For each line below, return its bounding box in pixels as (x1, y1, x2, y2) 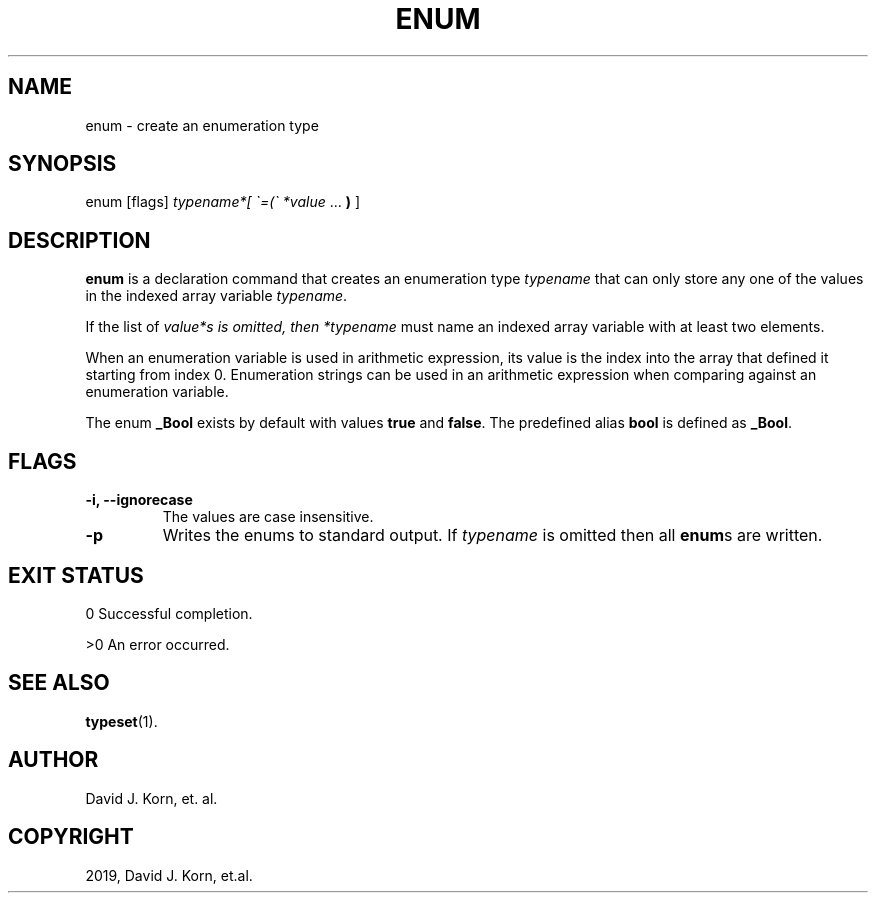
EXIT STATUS (8, 562, 144, 588)
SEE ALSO (8, 670, 110, 696)
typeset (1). (85, 712, 158, 730)
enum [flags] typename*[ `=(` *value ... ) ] (85, 193, 361, 211)
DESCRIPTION (8, 227, 151, 253)
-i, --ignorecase (85, 491, 193, 509)
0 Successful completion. (85, 604, 253, 622)
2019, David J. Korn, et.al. (85, 866, 253, 884)
